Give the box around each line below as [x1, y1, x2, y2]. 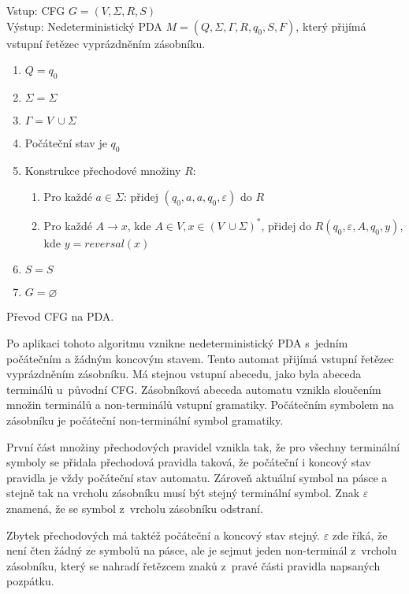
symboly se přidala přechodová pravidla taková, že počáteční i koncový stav [6, 454, 371, 470]
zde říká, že [332, 526, 388, 543]
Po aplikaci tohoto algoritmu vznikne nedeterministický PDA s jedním [6, 335, 348, 351]
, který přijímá [296, 17, 366, 34]
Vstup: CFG [6, 2, 65, 18]
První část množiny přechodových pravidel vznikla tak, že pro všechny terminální [6, 438, 400, 455]
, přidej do [261, 217, 311, 233]
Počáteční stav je [24, 134, 107, 150]
